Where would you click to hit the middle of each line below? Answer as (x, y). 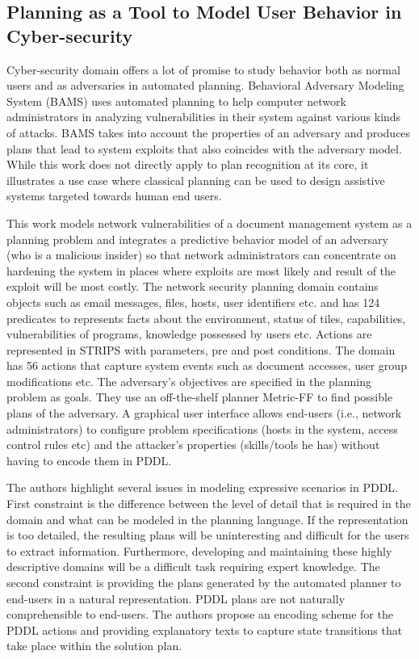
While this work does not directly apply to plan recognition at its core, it (188, 164)
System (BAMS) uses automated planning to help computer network (176, 101)
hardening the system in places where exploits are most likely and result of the (201, 270)
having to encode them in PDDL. (89, 460)
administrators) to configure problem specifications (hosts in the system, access (202, 428)
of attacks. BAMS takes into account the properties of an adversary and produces (209, 132)
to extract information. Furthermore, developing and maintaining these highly (199, 550)
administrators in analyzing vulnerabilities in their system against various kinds (204, 117)
